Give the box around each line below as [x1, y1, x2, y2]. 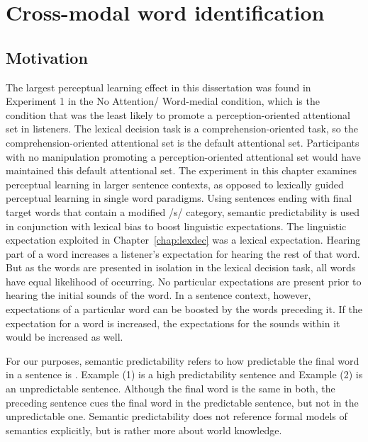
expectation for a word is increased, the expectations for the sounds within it [6, 315, 340, 330]
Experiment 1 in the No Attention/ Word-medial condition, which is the [6, 93, 320, 108]
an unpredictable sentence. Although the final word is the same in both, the [6, 381, 335, 396]
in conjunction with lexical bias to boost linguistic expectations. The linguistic [6, 218, 347, 233]
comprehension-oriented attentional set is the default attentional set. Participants [6, 135, 359, 149]
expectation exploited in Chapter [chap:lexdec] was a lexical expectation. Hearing [6, 232, 361, 247]
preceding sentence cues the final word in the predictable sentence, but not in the [6, 395, 359, 409]
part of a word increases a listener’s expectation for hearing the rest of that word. [6, 246, 360, 261]
